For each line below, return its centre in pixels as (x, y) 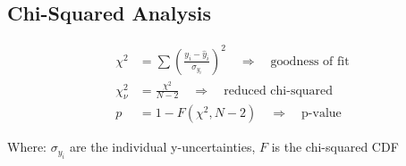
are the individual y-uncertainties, (162, 147)
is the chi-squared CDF (335, 147)
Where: (27, 147)
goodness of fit (310, 61)
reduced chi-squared (279, 91)
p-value (321, 114)
